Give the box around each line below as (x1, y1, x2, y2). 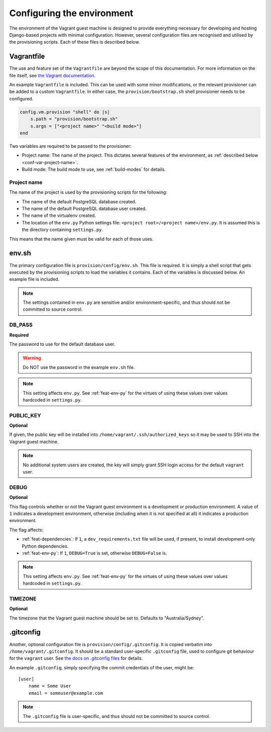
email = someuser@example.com (28, 690, 103, 696)
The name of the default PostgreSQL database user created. (22, 206, 147, 212)
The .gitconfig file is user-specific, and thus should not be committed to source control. (23, 713, 210, 719)
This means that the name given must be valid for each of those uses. (9, 236, 154, 242)
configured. (9, 95, 34, 101)
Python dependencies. (22, 543, 69, 549)
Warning (23, 355, 41, 361)
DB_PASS (9, 321, 33, 328)
